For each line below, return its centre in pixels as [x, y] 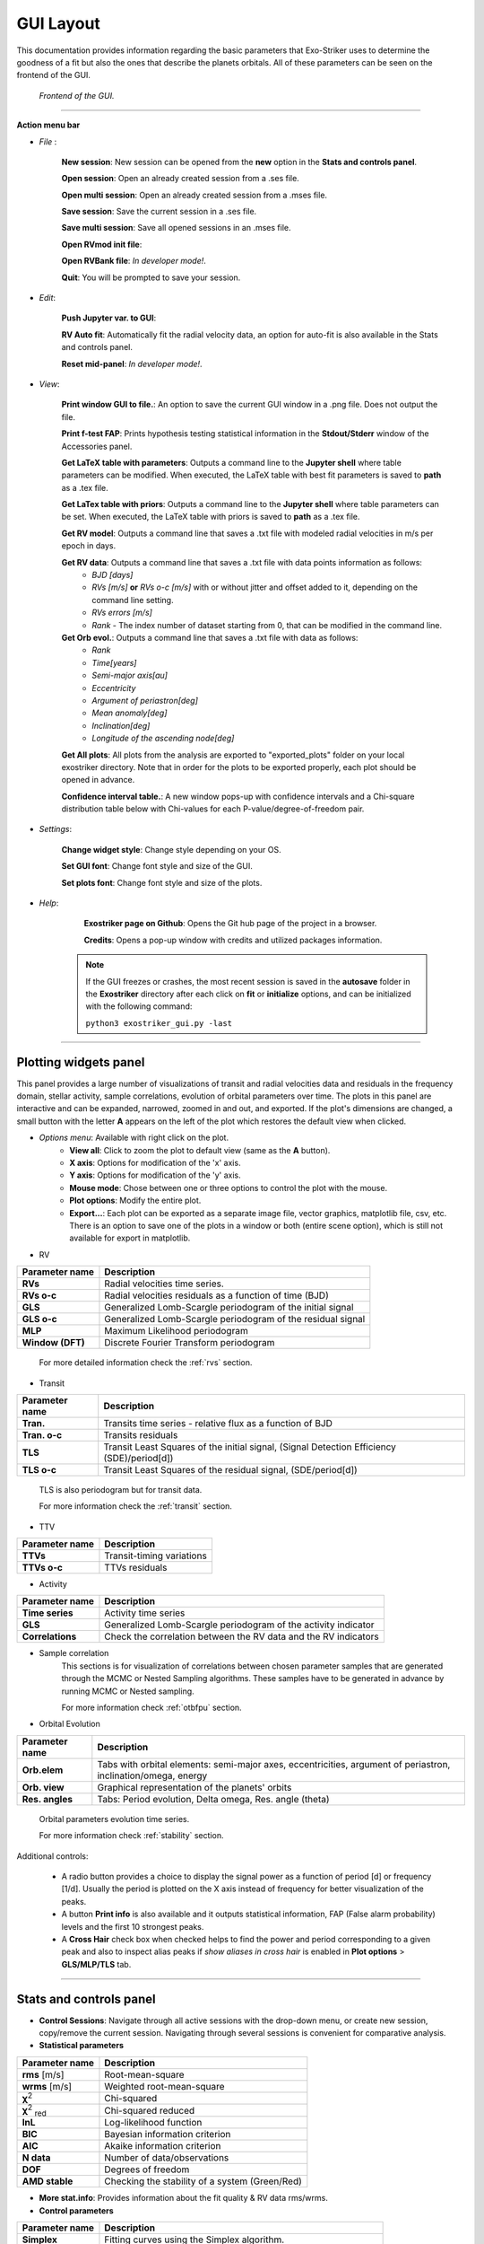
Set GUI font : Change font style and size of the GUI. [157, 866]
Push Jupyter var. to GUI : [109, 318]
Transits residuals [141, 1434]
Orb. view [43, 1787]
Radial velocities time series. [164, 1284]
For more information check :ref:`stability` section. [131, 1836]
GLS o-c [39, 1319]
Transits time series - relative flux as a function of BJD [218, 1423]
